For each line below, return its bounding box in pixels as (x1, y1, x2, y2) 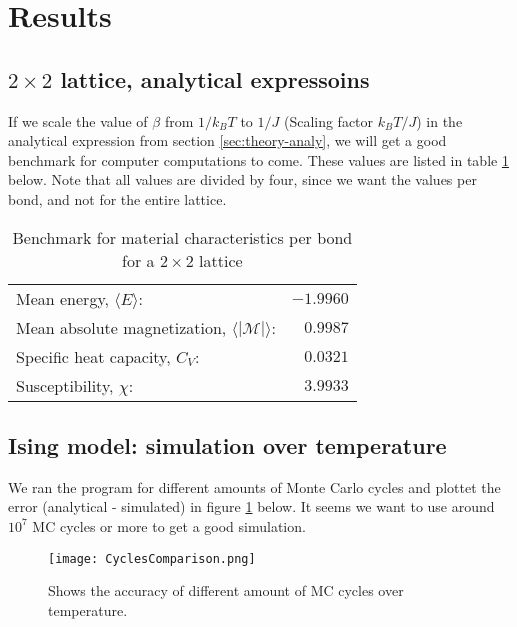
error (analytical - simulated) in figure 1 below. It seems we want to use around (8, 496, 495, 517)
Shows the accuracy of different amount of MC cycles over (48, 580, 404, 601)
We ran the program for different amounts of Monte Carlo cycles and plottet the (8, 476, 501, 497)
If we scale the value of (8, 110, 148, 131)
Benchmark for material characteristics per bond (12, 225, 353, 249)
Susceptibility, (16, 373, 114, 397)
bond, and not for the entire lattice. (8, 188, 227, 209)
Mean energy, (16, 286, 109, 310)
